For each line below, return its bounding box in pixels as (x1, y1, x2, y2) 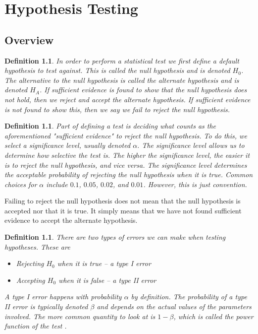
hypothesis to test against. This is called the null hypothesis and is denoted (4, 65, 230, 75)
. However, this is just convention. (143, 179, 247, 189)
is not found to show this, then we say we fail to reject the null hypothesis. (4, 104, 230, 114)
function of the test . (4, 321, 67, 331)
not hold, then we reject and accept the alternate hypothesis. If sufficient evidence (4, 94, 251, 104)
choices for (4, 179, 37, 189)
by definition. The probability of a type (131, 291, 247, 302)
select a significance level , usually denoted (4, 140, 131, 150)
